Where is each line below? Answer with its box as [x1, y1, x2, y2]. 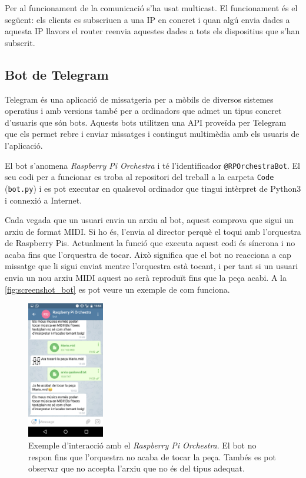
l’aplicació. [5, 139, 43, 151]
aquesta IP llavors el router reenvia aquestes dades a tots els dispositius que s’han [5, 25, 300, 37]
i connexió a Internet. [5, 194, 82, 206]
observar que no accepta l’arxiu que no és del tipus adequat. [28, 462, 245, 474]
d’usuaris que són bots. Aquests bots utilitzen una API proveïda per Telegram [5, 116, 287, 128]
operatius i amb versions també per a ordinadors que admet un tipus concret [5, 104, 282, 117]
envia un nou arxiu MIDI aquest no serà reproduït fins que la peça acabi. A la [5, 271, 287, 284]
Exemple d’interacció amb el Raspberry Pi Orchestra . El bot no [28, 438, 257, 451]
